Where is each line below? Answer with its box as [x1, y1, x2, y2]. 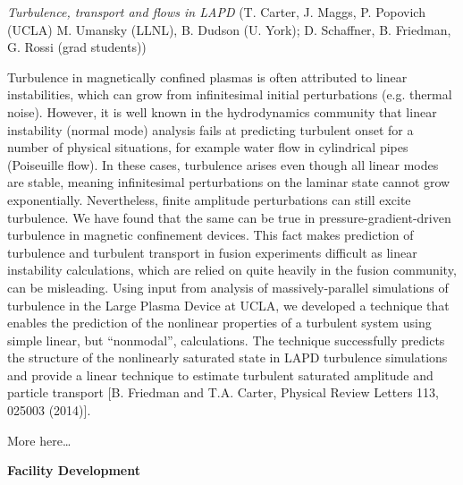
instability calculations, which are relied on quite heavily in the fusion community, [7, 260, 457, 279]
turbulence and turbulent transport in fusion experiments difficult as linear [7, 242, 417, 261]
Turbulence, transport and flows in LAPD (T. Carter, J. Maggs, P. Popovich [7, 3, 425, 21]
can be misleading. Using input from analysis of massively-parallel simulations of [7, 277, 449, 296]
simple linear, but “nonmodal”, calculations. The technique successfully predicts [7, 330, 445, 349]
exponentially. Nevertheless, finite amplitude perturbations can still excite [7, 190, 411, 208]
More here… [7, 430, 72, 449]
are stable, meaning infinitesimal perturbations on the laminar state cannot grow [7, 173, 450, 191]
